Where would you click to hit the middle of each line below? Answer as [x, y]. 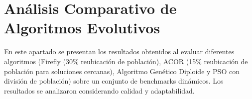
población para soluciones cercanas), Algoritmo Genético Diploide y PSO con [122, 71]
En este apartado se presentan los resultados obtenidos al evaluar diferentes [119, 51]
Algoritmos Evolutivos [82, 28]
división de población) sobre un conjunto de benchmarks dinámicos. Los [114, 81]
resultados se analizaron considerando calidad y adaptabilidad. [99, 90]
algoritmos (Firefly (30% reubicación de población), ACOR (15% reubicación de [126, 61]
